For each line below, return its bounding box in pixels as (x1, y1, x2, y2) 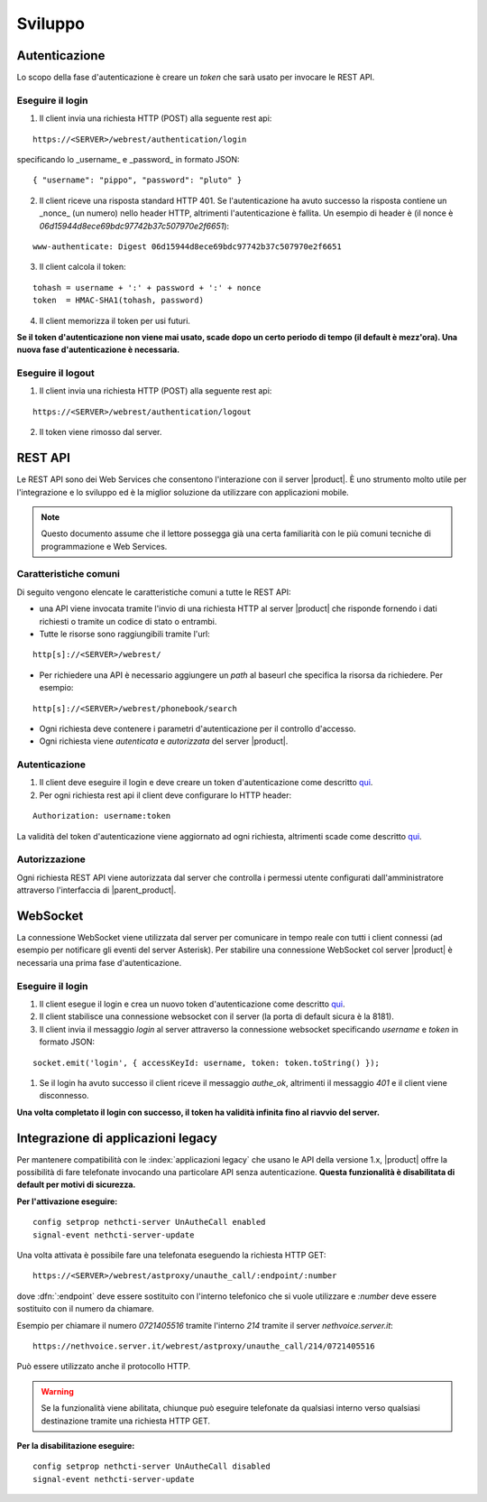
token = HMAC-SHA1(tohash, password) (32, 295, 205, 306)
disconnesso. (39, 1090, 89, 1101)
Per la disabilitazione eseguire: (16, 1440, 135, 1451)
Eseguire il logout (16, 366, 95, 379)
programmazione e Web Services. (41, 541, 168, 552)
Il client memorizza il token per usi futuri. (39, 315, 191, 326)
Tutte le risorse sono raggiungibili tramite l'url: (39, 628, 211, 639)
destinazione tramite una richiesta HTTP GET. (41, 1415, 211, 1426)
